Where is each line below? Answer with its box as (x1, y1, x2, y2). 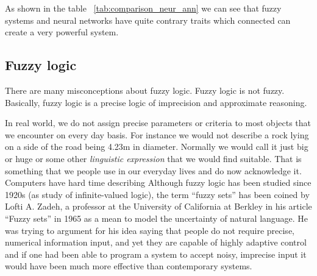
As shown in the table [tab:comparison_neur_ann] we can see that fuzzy (5, 2, 282, 14)
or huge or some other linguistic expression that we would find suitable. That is (5, 152, 302, 165)
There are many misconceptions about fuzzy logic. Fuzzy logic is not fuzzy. (5, 83, 285, 96)
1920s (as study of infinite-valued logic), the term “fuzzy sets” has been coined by (5, 188, 310, 200)
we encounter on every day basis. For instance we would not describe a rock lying (5, 128, 309, 141)
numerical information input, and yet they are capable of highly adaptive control (5, 236, 307, 249)
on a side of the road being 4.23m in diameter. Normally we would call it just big (5, 140, 308, 153)
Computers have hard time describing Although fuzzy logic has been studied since (5, 176, 312, 189)
